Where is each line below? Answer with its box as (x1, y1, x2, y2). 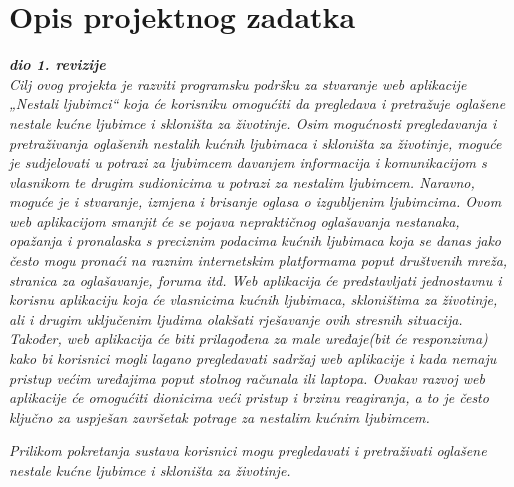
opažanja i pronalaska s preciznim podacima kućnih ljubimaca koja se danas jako (9, 230, 502, 251)
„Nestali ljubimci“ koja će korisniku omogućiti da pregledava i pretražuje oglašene (9, 93, 506, 114)
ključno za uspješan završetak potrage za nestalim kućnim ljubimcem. (9, 406, 430, 427)
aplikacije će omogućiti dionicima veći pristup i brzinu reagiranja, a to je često (9, 387, 489, 408)
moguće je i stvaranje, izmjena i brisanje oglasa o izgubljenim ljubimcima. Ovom (9, 191, 502, 212)
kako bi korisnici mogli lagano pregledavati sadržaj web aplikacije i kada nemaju (9, 348, 497, 369)
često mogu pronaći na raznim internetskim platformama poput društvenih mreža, (9, 250, 508, 271)
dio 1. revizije (9, 54, 106, 75)
